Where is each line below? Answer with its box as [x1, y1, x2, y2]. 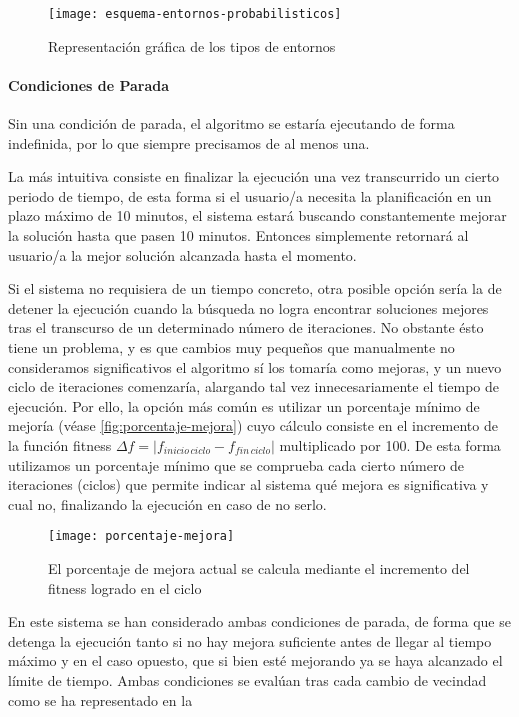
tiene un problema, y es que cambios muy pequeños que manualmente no [8, 336, 455, 357]
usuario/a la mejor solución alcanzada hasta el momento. [8, 244, 357, 265]
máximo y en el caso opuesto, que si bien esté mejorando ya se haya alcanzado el [8, 650, 503, 671]
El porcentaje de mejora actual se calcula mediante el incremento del [48, 557, 470, 578]
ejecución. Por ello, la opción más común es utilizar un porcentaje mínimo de [8, 395, 480, 416]
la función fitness [8, 434, 112, 455]
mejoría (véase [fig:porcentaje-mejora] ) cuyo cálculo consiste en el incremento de [8, 415, 498, 436]
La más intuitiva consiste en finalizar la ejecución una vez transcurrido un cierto [8, 166, 500, 187]
